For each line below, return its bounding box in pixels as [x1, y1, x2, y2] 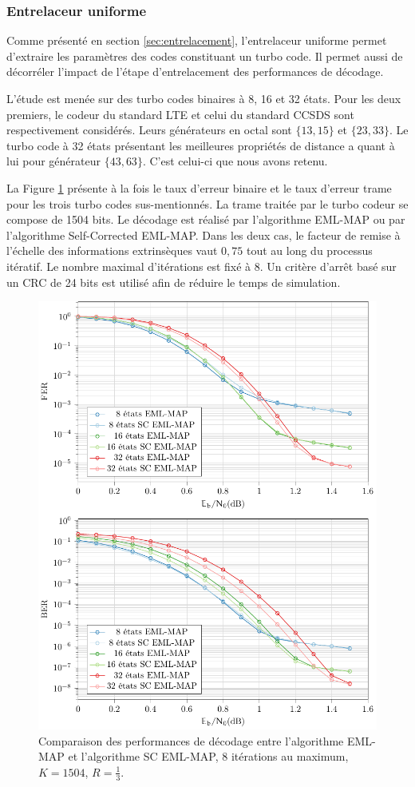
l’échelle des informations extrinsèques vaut [6, 242, 218, 259]
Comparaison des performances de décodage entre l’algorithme [38, 732, 344, 749]
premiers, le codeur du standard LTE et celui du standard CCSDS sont [6, 105, 354, 122]
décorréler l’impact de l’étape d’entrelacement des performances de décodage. [6, 63, 384, 80]
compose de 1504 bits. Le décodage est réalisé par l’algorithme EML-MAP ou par [6, 211, 405, 228]
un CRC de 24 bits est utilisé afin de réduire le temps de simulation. [6, 273, 341, 290]
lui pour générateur [6, 153, 101, 169]
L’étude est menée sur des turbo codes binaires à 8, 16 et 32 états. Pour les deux [6, 90, 401, 106]
